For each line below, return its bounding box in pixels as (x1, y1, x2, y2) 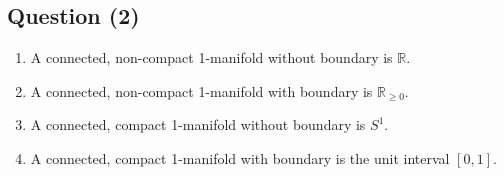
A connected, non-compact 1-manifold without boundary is (30, 47, 393, 68)
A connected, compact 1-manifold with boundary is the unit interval (30, 147, 450, 168)
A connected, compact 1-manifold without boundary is (30, 114, 366, 135)
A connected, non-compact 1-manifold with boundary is (30, 80, 373, 101)
